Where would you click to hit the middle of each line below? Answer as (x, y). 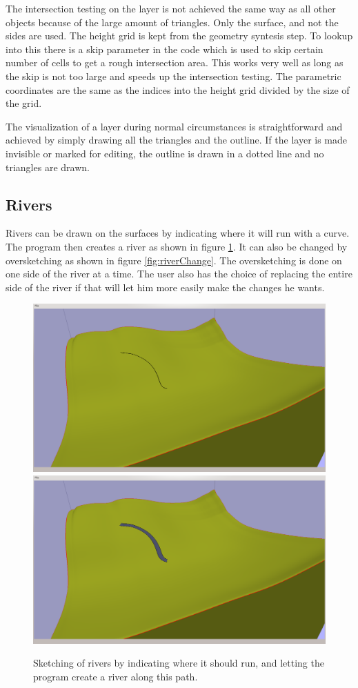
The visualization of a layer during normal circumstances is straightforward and (174, 126)
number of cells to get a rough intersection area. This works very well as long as (175, 62)
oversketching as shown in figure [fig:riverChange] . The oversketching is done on (174, 260)
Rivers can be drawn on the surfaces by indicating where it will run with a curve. (178, 233)
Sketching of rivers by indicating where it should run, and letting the (179, 663)
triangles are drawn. (48, 167)
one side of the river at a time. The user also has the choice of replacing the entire (179, 274)
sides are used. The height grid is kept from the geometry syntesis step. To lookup (179, 36)
